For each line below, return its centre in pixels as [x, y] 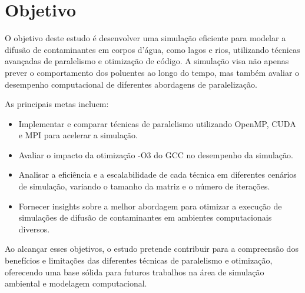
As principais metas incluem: [57, 104]
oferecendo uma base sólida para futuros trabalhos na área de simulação [135, 272]
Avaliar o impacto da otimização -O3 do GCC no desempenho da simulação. [156, 154]
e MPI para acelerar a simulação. [78, 135]
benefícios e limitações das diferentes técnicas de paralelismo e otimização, [139, 260]
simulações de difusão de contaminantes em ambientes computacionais [145, 217]
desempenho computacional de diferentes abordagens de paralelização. [131, 84]
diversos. [34, 229]
